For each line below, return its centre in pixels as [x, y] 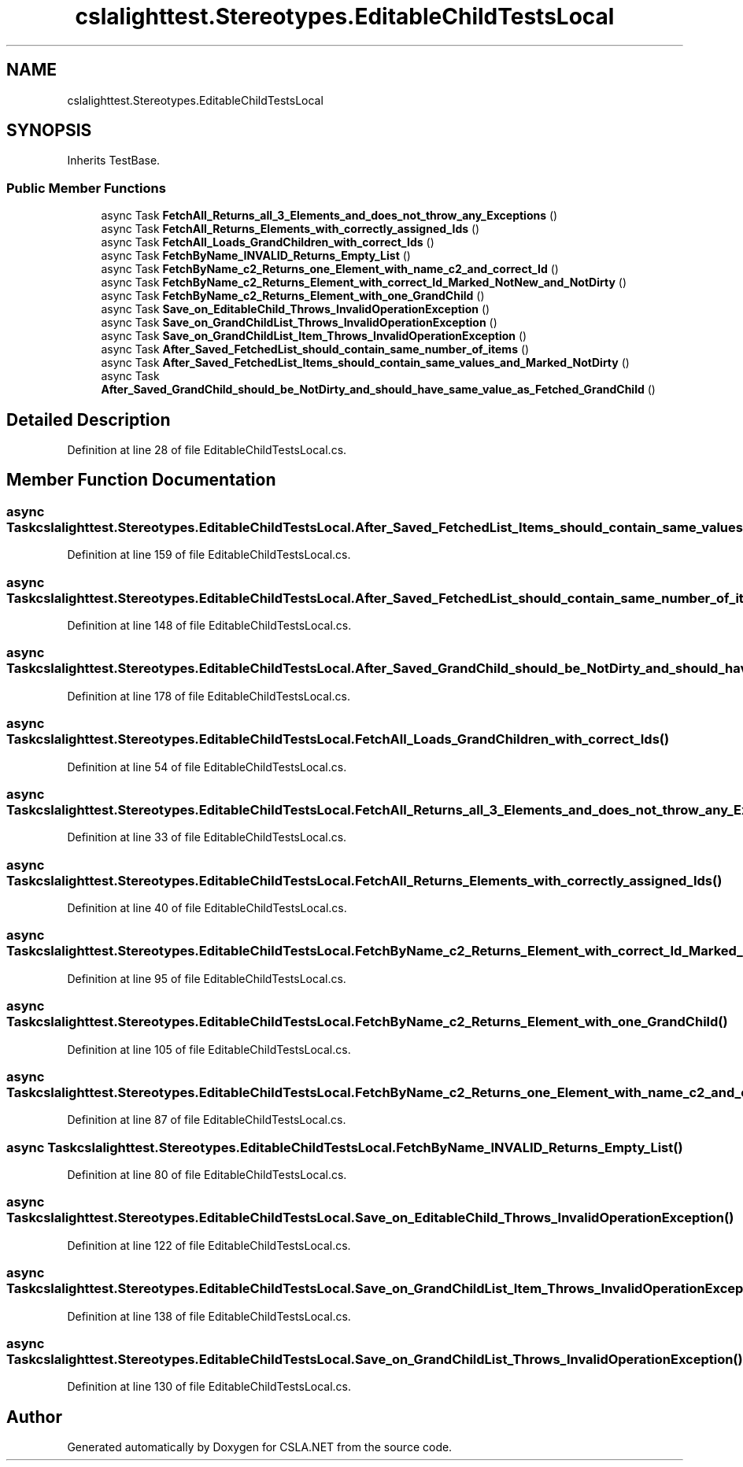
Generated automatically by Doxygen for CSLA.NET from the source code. [260, 1447]
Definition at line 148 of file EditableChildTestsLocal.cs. [209, 625]
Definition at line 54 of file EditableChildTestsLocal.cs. [207, 767]
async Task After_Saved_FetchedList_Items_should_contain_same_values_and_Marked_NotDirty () [365, 363]
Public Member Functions [86, 188]
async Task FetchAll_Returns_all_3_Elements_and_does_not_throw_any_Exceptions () [329, 216]
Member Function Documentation [141, 480]
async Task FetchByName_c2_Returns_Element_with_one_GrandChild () [293, 296]
